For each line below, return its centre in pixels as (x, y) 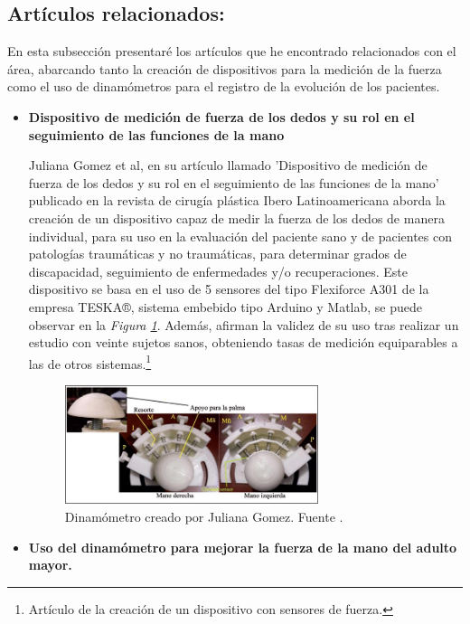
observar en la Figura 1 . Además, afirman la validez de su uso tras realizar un (244, 324)
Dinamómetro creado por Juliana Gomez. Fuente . (204, 516)
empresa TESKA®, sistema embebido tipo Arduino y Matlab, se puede (225, 306)
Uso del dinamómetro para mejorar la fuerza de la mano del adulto (243, 547)
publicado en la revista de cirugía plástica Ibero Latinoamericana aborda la (237, 200)
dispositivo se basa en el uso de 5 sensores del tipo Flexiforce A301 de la (229, 289)
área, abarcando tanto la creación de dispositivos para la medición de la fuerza (225, 68)
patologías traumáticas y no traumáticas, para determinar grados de (217, 254)
